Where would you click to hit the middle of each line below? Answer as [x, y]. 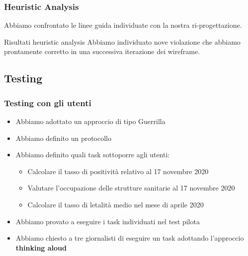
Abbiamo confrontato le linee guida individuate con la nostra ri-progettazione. [123, 25]
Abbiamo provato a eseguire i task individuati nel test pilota [108, 221]
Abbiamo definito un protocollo [63, 138]
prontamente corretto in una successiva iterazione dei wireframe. [102, 51]
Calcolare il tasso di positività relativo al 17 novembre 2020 [118, 171]
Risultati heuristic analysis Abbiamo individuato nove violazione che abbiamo [122, 41]
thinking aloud [41, 247]
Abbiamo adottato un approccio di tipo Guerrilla [90, 121]
